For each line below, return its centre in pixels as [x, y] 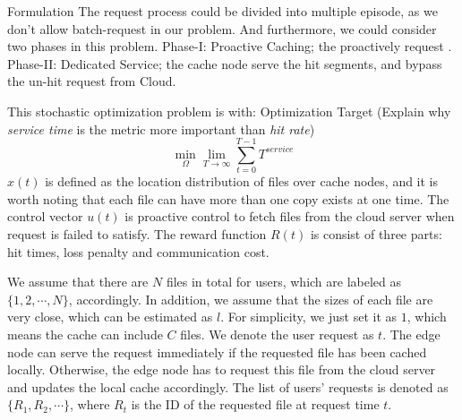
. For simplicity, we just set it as [309, 317]
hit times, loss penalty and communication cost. [138, 251]
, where [90, 404]
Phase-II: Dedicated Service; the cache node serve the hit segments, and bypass [225, 63]
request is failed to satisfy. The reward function [137, 234]
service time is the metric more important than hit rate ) [161, 129]
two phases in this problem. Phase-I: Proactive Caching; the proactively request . [230, 46]
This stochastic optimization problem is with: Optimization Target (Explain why [229, 111]
